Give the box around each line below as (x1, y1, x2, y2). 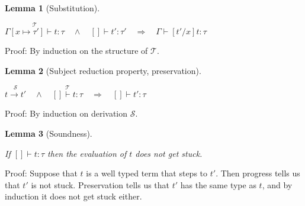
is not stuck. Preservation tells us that (31, 178, 170, 191)
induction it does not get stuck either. (5, 190, 142, 202)
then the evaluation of (47, 147, 127, 159)
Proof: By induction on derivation (5, 107, 128, 120)
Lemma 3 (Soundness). (5, 127, 92, 139)
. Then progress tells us (216, 167, 300, 179)
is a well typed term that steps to (86, 167, 208, 179)
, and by (262, 178, 293, 191)
